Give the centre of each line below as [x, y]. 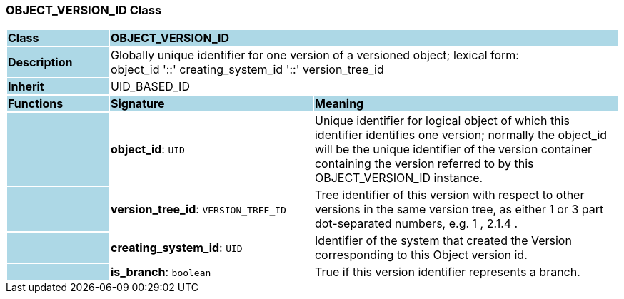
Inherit [26, 87]
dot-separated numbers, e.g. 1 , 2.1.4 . [416, 224]
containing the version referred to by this [424, 164]
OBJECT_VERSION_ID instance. [399, 178]
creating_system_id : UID [176, 248]
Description [40, 62]
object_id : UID [147, 149]
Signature [137, 104]
